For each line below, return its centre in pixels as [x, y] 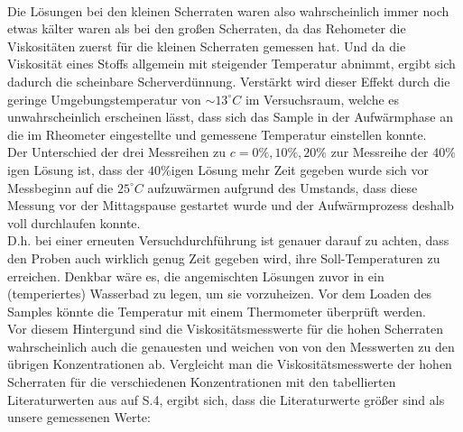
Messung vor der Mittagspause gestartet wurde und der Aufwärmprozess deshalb [231, 205]
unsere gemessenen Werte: [79, 417]
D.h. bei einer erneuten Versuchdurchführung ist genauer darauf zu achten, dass [228, 240]
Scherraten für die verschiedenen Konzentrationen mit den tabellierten [202, 382]
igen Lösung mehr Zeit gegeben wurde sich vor [300, 169]
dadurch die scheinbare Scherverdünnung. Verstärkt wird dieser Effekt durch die [229, 81]
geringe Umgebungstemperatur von [104, 99]
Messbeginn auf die [60, 187]
